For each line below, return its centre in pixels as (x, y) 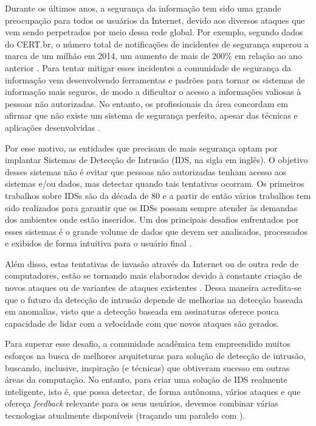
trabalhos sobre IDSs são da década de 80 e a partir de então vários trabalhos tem (158, 195)
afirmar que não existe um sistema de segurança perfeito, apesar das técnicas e (151, 115)
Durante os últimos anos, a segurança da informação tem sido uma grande (143, 8)
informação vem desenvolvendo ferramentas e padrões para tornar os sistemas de (155, 79)
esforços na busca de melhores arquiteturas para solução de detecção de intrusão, (156, 356)
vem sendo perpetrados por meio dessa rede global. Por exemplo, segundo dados (154, 32)
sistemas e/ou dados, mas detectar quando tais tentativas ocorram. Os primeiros (155, 183)
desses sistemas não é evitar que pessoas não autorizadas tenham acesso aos (146, 171)
